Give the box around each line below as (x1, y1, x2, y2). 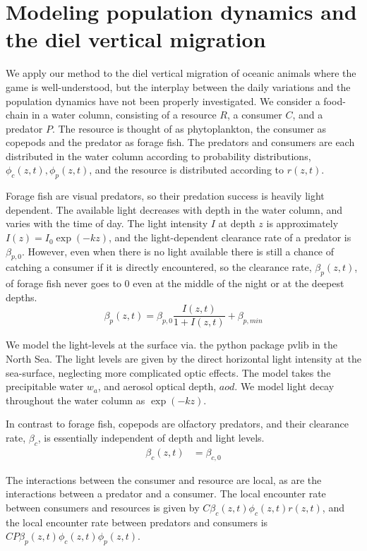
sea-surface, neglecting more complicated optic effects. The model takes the (6, 365, 331, 380)
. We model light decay (234, 379, 335, 394)
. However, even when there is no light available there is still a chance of (21, 243, 335, 258)
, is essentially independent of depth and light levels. (37, 430, 265, 445)
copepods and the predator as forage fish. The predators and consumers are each (6, 135, 355, 150)
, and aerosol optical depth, (97, 379, 217, 394)
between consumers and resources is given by (6, 499, 200, 514)
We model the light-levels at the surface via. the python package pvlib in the (6, 337, 337, 352)
